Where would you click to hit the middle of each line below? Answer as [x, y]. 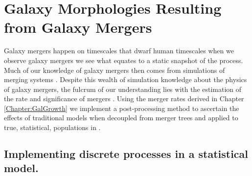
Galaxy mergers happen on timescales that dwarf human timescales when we [119, 51]
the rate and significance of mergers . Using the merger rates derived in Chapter [124, 99]
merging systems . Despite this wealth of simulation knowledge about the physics [126, 79]
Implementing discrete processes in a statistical [126, 154]
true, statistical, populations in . [52, 127]
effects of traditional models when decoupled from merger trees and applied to [121, 118]
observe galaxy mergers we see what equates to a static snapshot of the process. [124, 60]
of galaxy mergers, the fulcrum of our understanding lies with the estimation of [123, 89]
